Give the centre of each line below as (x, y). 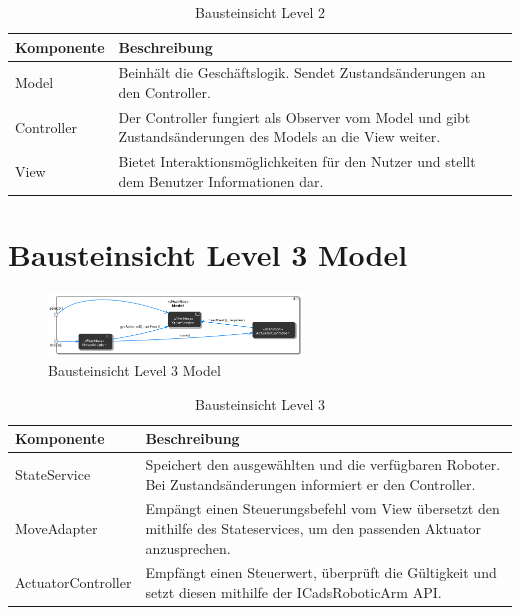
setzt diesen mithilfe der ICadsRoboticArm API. (293, 592)
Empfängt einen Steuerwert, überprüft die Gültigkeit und (321, 572)
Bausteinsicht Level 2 (260, 12)
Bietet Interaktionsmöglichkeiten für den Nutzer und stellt (297, 161)
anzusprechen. (188, 547)
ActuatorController (73, 582)
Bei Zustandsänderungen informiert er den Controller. (310, 483)
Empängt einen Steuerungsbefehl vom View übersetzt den (322, 508)
